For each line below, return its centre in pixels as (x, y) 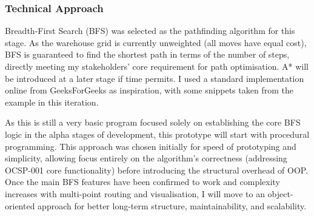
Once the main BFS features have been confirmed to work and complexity (143, 182)
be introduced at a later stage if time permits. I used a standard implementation (155, 78)
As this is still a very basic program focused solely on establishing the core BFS (153, 122)
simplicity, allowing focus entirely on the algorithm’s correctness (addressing (146, 158)
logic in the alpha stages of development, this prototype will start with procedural (157, 134)
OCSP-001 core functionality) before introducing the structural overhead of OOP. (157, 170)
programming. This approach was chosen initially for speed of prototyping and (151, 146)
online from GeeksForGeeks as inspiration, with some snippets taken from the (149, 90)
